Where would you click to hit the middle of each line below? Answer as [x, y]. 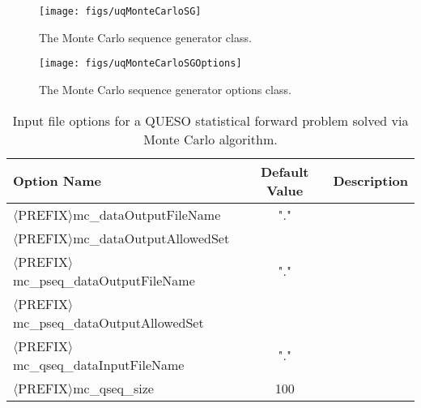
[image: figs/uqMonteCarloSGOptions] [140, 64]
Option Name [57, 180]
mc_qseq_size [113, 388]
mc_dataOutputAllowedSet [151, 238]
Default [285, 171]
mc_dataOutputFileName [147, 214]
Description [370, 180]
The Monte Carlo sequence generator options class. [165, 89]
